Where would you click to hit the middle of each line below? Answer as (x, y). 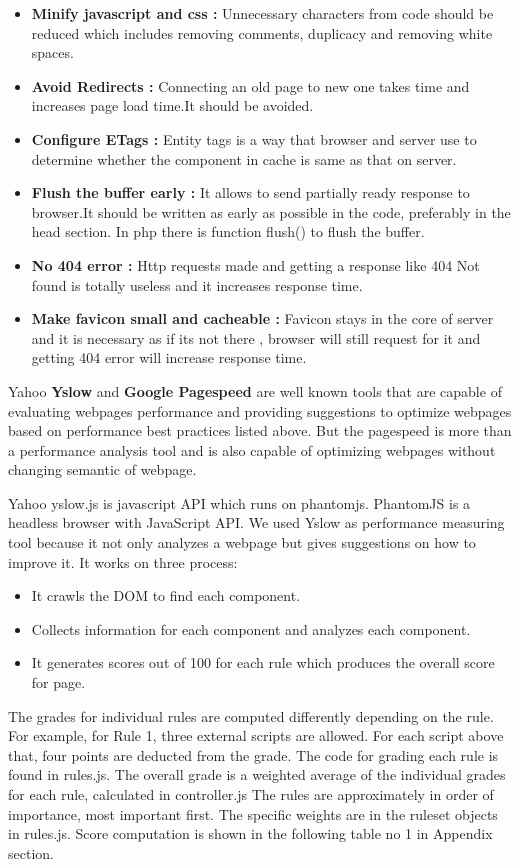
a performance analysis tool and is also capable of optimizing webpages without (252, 449)
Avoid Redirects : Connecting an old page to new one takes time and (250, 85)
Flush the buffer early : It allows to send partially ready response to (250, 192)
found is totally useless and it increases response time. (197, 284)
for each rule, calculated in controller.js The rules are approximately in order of (251, 794)
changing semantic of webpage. (102, 469)
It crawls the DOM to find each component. (166, 595)
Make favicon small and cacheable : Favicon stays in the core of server (262, 318)
